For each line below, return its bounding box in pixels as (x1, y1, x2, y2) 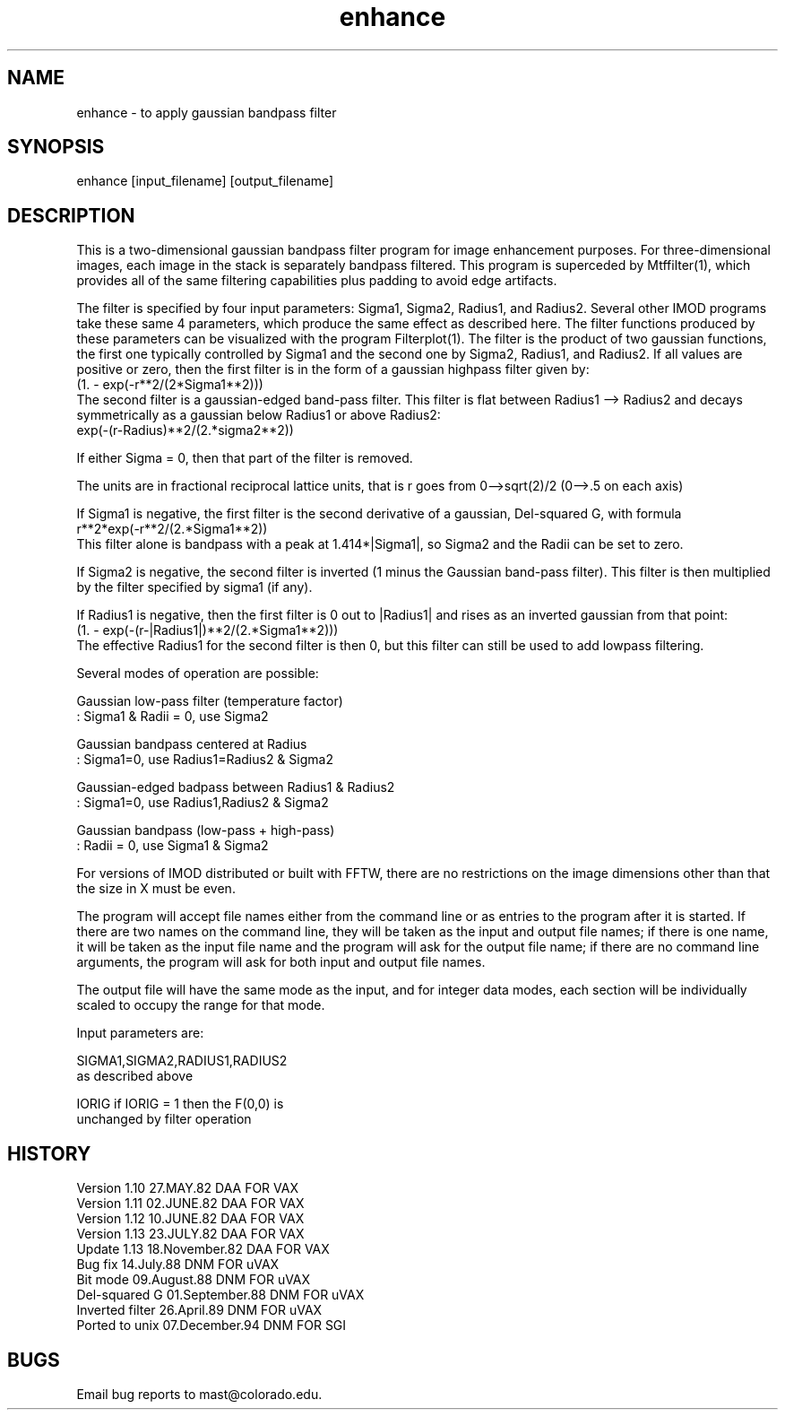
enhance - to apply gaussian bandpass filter (76, 104, 337, 120)
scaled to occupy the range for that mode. (76, 997, 325, 1013)
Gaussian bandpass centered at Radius (76, 736, 307, 752)
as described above (76, 1068, 194, 1084)
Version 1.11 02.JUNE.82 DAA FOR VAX (76, 1195, 305, 1212)
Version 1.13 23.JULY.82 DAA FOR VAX (76, 1226, 305, 1242)
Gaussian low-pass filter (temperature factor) (76, 693, 343, 709)
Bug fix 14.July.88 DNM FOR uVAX (76, 1256, 280, 1273)
